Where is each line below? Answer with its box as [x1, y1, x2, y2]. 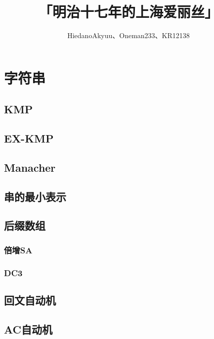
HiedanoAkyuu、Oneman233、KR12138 [67, 30, 190, 41]
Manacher [4, 159, 56, 175]
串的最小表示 [4, 189, 66, 204]
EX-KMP [4, 131, 54, 146]
